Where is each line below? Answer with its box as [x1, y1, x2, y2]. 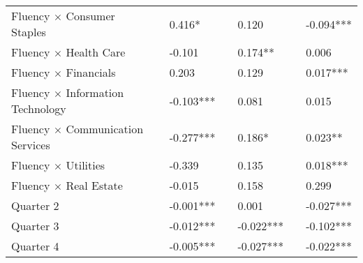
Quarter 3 [11, 218, 59, 234]
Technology [11, 100, 66, 117]
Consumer [66, 8, 115, 24]
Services [11, 137, 50, 153]
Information [66, 84, 124, 100]
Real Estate [66, 177, 123, 193]
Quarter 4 [11, 238, 59, 254]
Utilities [66, 157, 105, 173]
